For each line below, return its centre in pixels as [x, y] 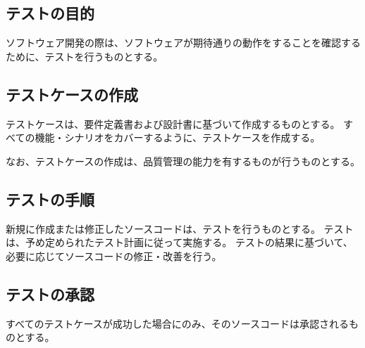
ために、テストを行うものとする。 [85, 56]
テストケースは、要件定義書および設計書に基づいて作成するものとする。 [173, 123]
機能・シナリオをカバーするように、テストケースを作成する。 [178, 137]
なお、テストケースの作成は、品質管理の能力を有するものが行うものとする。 [183, 161]
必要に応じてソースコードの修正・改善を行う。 [114, 256]
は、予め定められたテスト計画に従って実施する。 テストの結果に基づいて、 [179, 242]
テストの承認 [50, 294]
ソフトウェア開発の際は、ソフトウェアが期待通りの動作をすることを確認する [183, 43]
